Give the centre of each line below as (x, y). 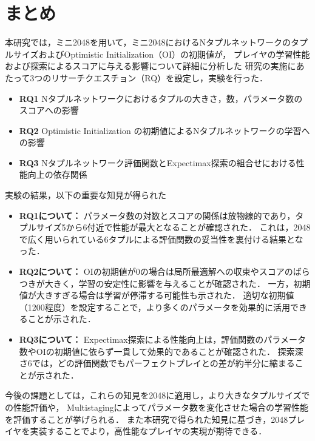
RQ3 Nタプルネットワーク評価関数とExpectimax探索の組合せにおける (157, 162)
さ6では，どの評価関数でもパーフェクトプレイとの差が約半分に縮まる (157, 363)
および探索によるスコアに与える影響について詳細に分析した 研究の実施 (146, 66)
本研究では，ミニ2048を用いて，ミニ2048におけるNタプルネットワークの (148, 42)
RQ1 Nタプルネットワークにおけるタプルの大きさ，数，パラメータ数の (161, 98)
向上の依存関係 (57, 174)
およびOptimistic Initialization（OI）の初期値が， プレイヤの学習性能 (174, 54)
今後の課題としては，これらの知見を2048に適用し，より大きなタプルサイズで (157, 395)
